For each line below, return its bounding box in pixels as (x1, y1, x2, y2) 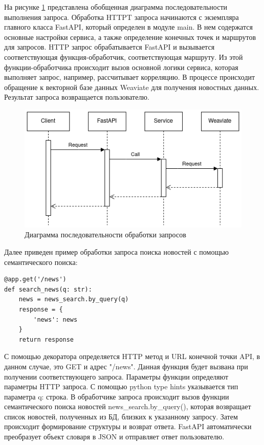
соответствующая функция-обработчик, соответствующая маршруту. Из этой (4, 51, 243, 62)
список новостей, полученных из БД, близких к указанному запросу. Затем (4, 411, 238, 421)
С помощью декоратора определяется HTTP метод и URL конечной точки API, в (4, 351, 260, 362)
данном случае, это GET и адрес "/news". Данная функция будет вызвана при (4, 361, 248, 371)
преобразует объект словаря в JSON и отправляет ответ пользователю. (4, 431, 225, 442)
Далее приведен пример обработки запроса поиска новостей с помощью (4, 246, 229, 257)
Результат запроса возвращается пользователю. (4, 92, 149, 102)
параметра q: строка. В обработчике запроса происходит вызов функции (4, 391, 229, 402)
